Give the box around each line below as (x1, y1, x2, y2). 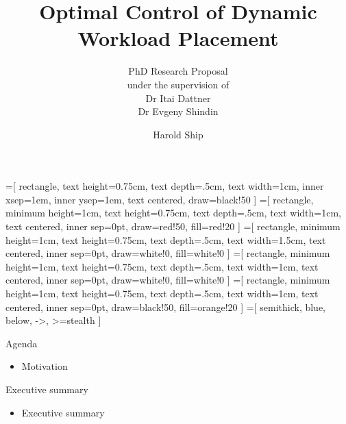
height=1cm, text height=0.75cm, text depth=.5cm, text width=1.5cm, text (5, 232, 326, 247)
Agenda (5, 336, 38, 350)
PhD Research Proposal (128, 64, 228, 78)
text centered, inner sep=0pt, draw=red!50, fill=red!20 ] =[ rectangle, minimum (5, 219, 341, 234)
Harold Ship (153, 127, 203, 141)
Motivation (21, 359, 68, 373)
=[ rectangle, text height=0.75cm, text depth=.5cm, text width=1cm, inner (5, 179, 324, 193)
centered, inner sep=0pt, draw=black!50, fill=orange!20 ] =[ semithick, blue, (5, 299, 326, 314)
